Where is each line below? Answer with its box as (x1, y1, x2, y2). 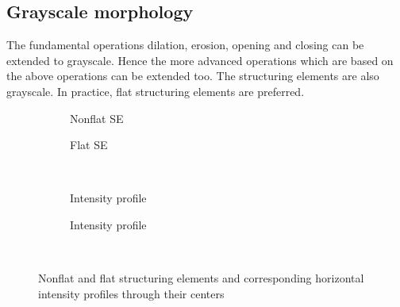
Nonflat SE (70, 109, 124, 126)
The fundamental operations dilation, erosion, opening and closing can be (6, 36, 364, 53)
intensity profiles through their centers (38, 285, 225, 301)
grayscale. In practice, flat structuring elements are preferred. (6, 83, 305, 99)
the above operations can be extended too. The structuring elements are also (6, 67, 379, 84)
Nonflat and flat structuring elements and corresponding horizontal (38, 270, 364, 286)
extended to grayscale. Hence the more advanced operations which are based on (6, 52, 394, 68)
